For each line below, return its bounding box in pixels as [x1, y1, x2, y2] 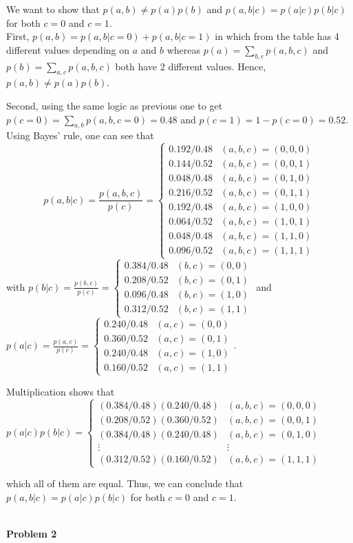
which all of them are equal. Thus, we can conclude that [6, 476, 244, 491]
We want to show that [6, 2, 100, 16]
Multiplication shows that [6, 384, 115, 398]
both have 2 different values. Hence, [115, 59, 266, 73]
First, [6, 29, 30, 43]
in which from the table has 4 [215, 29, 339, 43]
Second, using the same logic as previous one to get [6, 98, 223, 112]
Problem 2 [6, 526, 57, 540]
